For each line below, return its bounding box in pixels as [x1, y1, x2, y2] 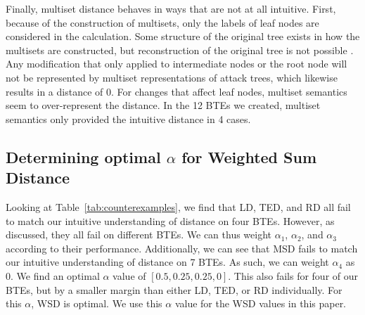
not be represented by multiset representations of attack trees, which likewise [6, 70, 338, 84]
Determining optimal [6, 146, 161, 167]
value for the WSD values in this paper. [174, 296, 347, 311]
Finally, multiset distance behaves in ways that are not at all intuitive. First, [6, 1, 336, 15]
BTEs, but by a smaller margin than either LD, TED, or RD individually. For [6, 282, 342, 297]
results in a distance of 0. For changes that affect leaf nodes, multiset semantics [6, 84, 347, 98]
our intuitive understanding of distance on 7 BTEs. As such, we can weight [6, 255, 329, 269]
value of [113, 268, 146, 283]
